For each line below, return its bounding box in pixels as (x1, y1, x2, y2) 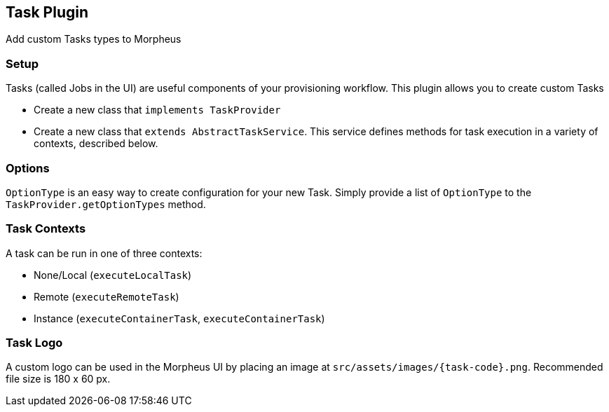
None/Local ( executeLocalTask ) (34, 268, 192, 281)
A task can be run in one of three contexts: (6, 247, 203, 259)
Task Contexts (6, 221, 86, 236)
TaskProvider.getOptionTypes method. (6, 198, 206, 210)
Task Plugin (6, 4, 88, 21)
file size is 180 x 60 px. (6, 373, 111, 385)
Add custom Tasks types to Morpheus (6, 33, 182, 46)
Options (6, 160, 50, 175)
